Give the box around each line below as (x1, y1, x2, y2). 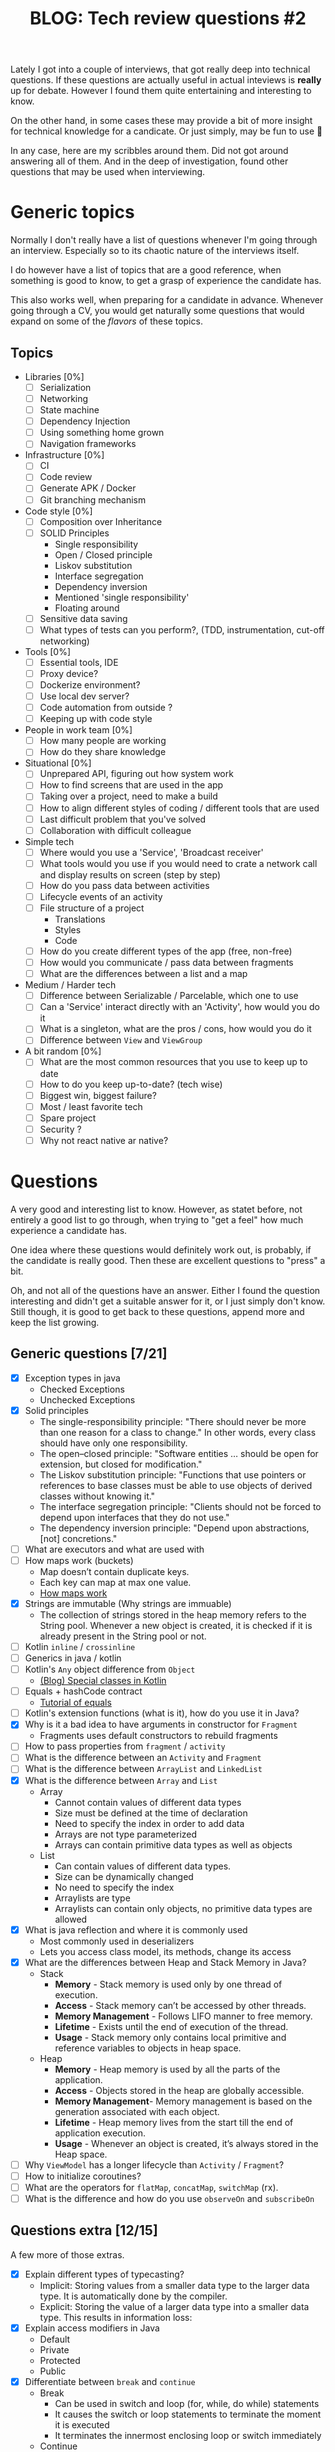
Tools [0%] (24, 645, 72, 657)
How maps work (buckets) (24, 1554, 134, 1566)
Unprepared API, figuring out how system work (39, 768, 234, 780)
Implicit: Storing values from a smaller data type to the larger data (39, 2279, 310, 2291)
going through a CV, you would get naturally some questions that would (10, 305, 305, 317)
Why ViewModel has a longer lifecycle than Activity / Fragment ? (24, 2158, 285, 2171)
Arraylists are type (54, 1892, 131, 1904)
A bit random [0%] (24, 1045, 102, 1057)
